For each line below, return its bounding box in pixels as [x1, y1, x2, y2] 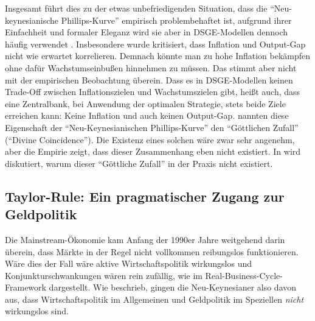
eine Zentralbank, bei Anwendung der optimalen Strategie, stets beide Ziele [5, 97, 286, 110]
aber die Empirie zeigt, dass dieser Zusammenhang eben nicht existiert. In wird [5, 145, 301, 158]
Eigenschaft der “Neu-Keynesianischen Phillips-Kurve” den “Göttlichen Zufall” [5, 121, 299, 133]
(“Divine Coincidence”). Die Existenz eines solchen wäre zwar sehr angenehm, [5, 133, 295, 146]
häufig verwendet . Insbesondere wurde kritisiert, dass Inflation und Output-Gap [5, 37, 306, 50]
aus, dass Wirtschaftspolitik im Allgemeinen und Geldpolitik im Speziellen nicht [5, 292, 304, 305]
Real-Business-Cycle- [205, 269, 283, 281]
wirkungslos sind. [5, 305, 69, 317]
